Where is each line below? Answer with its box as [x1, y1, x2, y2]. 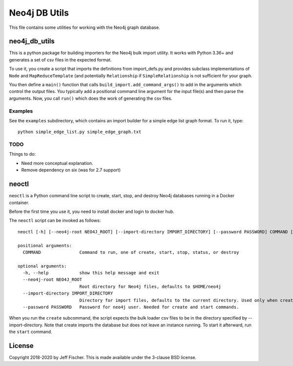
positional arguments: [18, 243, 72, 248]
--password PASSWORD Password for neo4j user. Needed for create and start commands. [22, 304, 239, 310]
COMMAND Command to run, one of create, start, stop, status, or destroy [22, 250, 239, 255]
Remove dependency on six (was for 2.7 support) [21, 167, 121, 173]
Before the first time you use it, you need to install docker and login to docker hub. [9, 208, 174, 214]
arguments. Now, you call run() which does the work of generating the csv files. [9, 95, 173, 101]
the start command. [9, 329, 52, 335]
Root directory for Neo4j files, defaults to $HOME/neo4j [79, 284, 221, 289]
